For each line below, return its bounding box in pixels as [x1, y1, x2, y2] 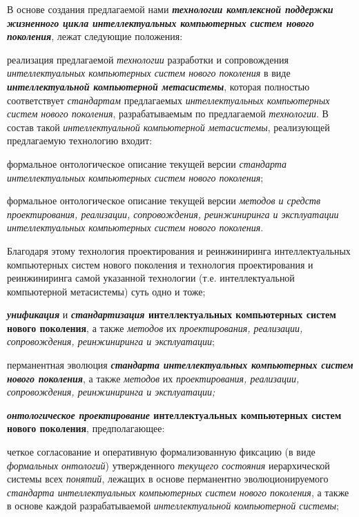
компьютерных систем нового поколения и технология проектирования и [7, 257, 313, 271]
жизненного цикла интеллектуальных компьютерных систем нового [7, 15, 314, 30]
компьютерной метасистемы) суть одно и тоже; [7, 284, 206, 298]
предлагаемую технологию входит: [7, 133, 153, 148]
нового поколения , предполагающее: [7, 421, 165, 436]
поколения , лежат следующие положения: [7, 29, 183, 43]
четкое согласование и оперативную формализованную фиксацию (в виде [7, 445, 316, 459]
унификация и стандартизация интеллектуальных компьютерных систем [7, 307, 336, 322]
